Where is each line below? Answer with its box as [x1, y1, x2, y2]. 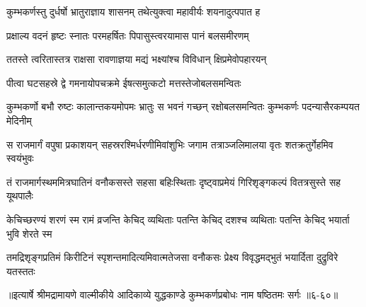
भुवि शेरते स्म [6, 226, 52, 241]
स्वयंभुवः [6, 151, 34, 166]
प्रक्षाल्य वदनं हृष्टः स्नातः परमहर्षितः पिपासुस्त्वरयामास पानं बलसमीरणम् [6, 28, 249, 42]
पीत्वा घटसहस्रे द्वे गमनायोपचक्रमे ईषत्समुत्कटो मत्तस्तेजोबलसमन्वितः [6, 75, 241, 90]
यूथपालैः [6, 188, 33, 203]
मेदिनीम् [6, 112, 32, 127]
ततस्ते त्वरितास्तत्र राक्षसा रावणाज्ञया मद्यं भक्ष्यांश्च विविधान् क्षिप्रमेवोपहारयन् [6, 52, 267, 66]
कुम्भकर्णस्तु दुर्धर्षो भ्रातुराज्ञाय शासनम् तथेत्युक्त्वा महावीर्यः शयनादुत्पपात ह [6, 4, 261, 18]
